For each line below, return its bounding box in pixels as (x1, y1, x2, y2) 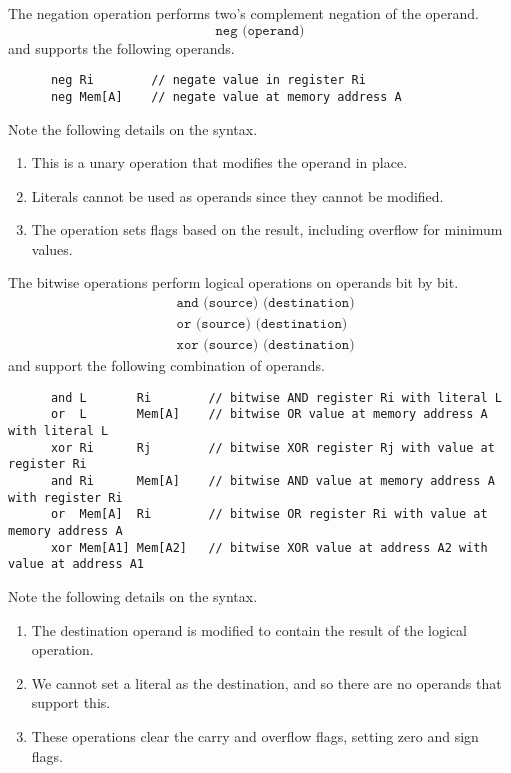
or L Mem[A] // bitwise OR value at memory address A (50, 407, 488, 422)
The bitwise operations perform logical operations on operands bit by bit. (8, 272, 459, 293)
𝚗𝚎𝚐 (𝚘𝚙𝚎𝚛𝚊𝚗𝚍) (215, 23, 305, 38)
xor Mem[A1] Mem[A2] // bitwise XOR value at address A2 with (50, 540, 488, 555)
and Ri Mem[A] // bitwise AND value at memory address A (50, 474, 495, 489)
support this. (31, 692, 111, 713)
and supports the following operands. (8, 37, 235, 58)
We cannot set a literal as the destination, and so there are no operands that (31, 672, 502, 693)
